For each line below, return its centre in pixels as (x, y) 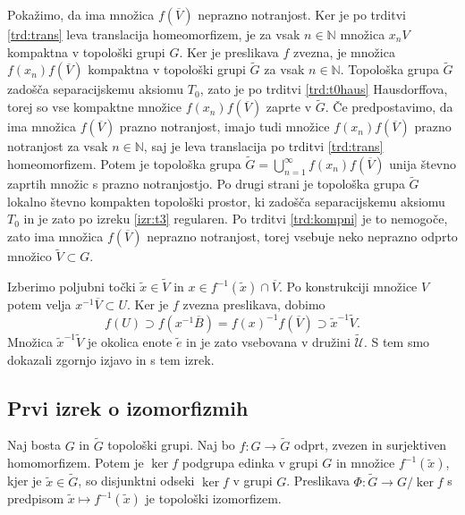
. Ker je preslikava (229, 51)
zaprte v (289, 107)
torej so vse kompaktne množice (94, 107)
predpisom (36, 498)
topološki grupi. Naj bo (171, 445)
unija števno (423, 164)
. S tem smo (397, 342)
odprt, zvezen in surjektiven (371, 445)
